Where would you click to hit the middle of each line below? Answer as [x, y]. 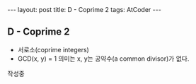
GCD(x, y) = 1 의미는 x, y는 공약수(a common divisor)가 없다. [103, 59]
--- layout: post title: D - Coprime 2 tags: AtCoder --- [84, 10]
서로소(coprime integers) [53, 49]
